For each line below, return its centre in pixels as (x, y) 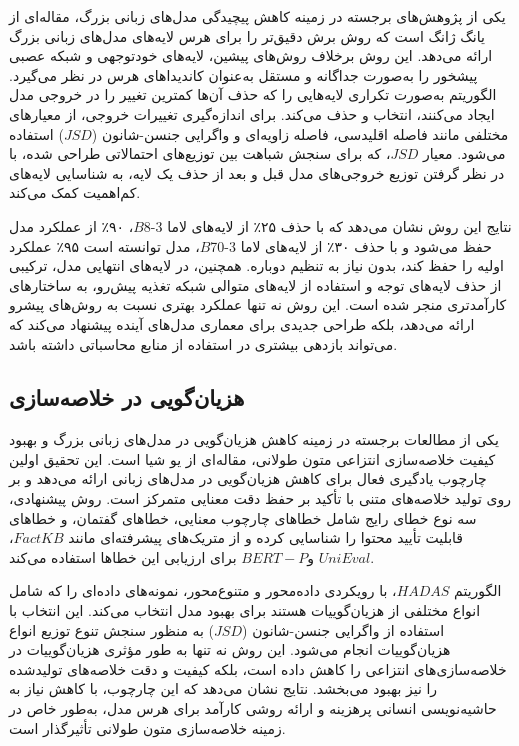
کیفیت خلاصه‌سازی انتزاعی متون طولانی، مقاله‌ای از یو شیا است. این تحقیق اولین (252, 458)
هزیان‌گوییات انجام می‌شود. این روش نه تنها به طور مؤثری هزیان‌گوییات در (230, 649)
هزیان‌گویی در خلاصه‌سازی (127, 397)
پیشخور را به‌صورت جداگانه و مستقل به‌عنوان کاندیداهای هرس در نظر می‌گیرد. (243, 74)
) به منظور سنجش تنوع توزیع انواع (112, 629)
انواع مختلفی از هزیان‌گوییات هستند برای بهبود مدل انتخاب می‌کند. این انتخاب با (245, 610)
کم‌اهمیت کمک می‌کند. (75, 192)
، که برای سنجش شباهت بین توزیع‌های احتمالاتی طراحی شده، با (200, 153)
